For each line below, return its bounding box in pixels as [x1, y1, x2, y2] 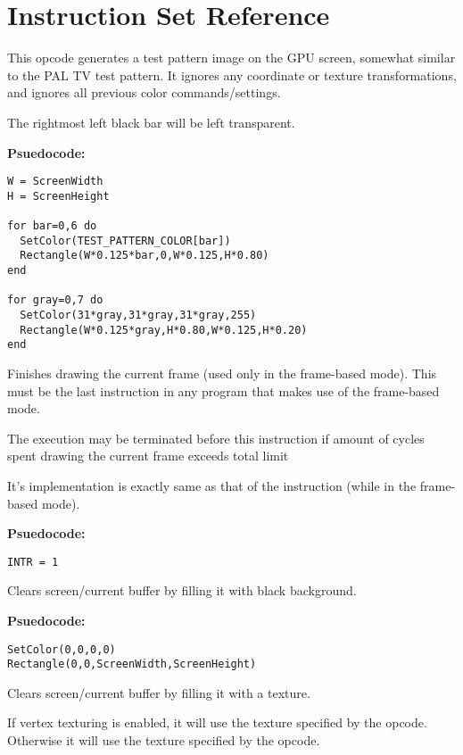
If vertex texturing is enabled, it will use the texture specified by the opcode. [7, 713, 427, 732]
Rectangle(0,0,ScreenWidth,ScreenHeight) [7, 658, 257, 671]
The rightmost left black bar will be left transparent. [7, 112, 295, 131]
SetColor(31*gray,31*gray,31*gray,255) [20, 309, 257, 321]
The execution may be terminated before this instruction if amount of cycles [7, 428, 425, 447]
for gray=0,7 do [7, 294, 103, 307]
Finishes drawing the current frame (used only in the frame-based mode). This [7, 363, 437, 382]
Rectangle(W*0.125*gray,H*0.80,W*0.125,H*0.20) [20, 323, 308, 336]
